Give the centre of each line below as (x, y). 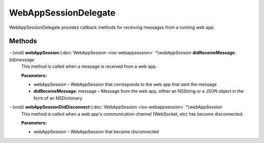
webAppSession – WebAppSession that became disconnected (96, 132)
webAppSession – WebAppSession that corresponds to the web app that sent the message (125, 84)
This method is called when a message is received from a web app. (89, 66)
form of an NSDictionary (58, 98)
